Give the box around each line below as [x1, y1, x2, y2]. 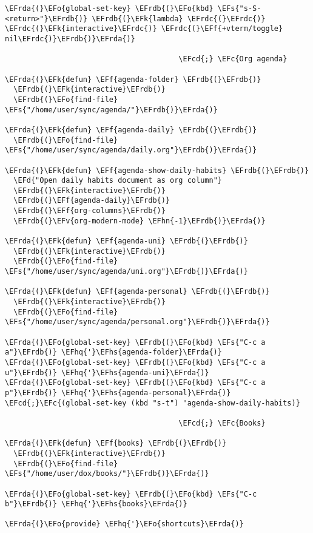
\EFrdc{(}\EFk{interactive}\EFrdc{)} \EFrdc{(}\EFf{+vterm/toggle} [5, 24, 283, 33]
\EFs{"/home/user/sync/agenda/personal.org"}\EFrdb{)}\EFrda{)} [5, 317, 270, 327]
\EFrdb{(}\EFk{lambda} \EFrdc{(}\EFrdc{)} [92, 14, 266, 23]
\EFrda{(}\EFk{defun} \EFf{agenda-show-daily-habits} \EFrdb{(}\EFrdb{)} [5, 166, 309, 175]
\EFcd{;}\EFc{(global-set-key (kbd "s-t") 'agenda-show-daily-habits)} [5, 398, 300, 407]
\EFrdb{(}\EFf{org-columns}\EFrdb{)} [13, 206, 166, 216]
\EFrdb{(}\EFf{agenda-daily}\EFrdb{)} [13, 196, 170, 205]
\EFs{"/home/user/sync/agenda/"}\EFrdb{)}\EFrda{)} [5, 105, 218, 114]
